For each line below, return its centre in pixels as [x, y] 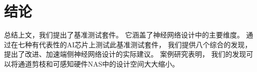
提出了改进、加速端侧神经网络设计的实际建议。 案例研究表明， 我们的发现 [125, 54]
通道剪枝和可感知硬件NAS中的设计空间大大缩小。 [98, 63]
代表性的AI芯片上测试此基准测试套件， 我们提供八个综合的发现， [145, 44]
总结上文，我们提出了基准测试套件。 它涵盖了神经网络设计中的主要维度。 [124, 35]
